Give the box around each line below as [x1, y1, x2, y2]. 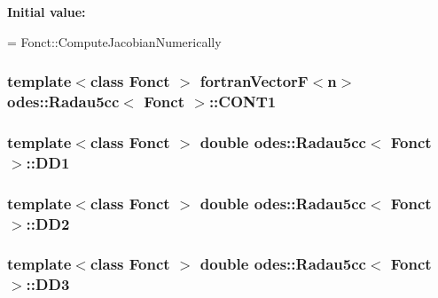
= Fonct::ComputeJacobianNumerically [7, 32, 222, 51]
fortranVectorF [199, 70, 309, 92]
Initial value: [7, 3, 86, 20]
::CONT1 [208, 90, 277, 113]
